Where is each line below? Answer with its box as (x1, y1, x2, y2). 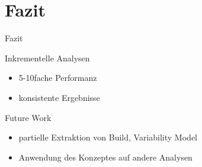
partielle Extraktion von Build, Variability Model (18, 131, 197, 143)
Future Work (5, 111, 52, 123)
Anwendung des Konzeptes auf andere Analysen (18, 150, 193, 163)
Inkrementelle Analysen (5, 51, 90, 64)
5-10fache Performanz (18, 71, 97, 84)
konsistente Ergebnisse (18, 91, 100, 103)
